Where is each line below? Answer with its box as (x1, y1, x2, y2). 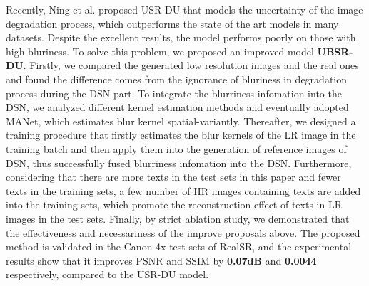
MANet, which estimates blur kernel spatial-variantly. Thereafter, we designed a (6, 113, 356, 128)
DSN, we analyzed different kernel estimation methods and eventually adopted (6, 100, 349, 115)
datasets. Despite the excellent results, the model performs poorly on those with (6, 30, 356, 45)
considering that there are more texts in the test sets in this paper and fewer (6, 169, 341, 184)
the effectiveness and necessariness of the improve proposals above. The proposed (6, 225, 360, 240)
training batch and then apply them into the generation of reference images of (6, 141, 347, 156)
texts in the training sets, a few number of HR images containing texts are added (6, 183, 361, 198)
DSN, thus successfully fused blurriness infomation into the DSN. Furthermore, (6, 155, 352, 170)
